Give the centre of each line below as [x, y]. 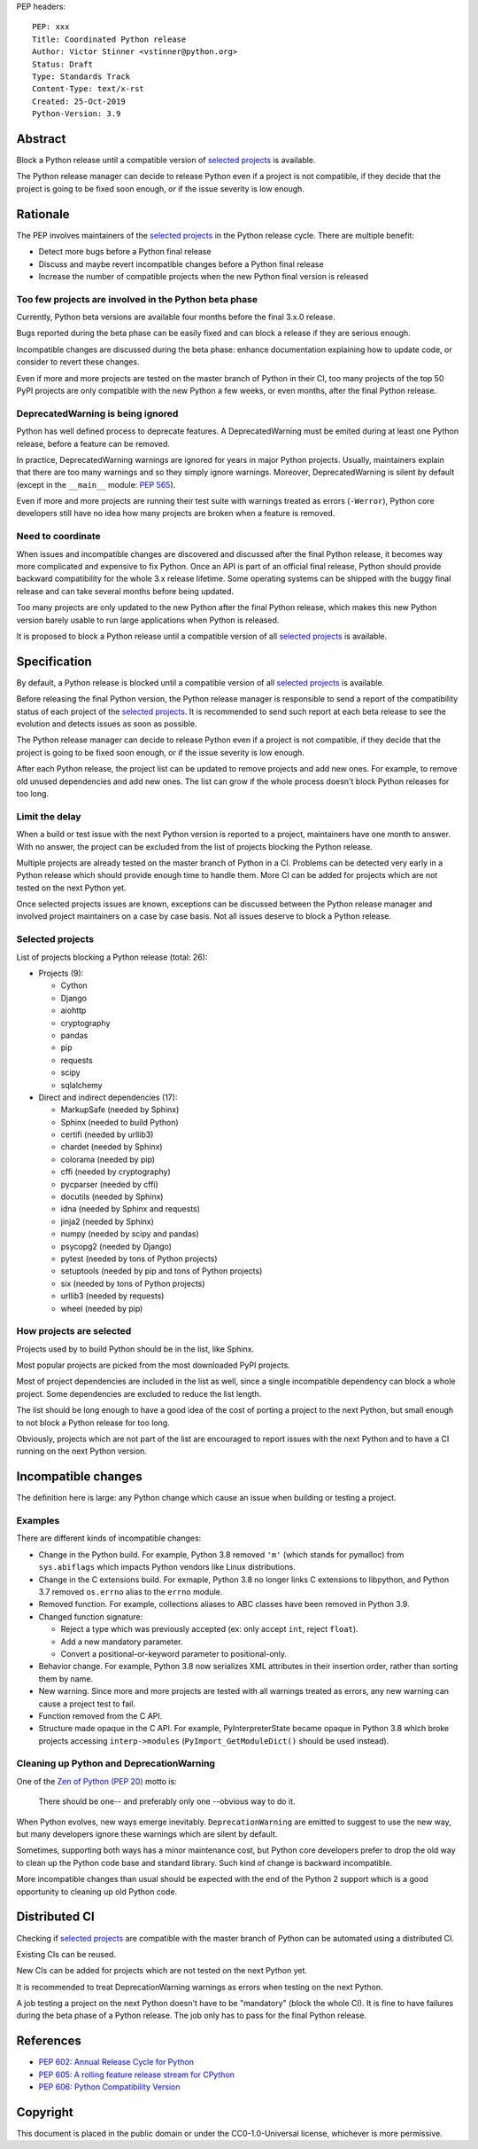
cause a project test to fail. [87, 1704]
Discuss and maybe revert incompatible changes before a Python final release [181, 264]
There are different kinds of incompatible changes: [109, 1538]
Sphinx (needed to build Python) [119, 1122]
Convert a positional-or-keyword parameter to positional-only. [174, 1653]
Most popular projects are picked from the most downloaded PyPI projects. [154, 1365]
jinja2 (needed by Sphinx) [108, 1221]
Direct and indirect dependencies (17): [108, 1097]
